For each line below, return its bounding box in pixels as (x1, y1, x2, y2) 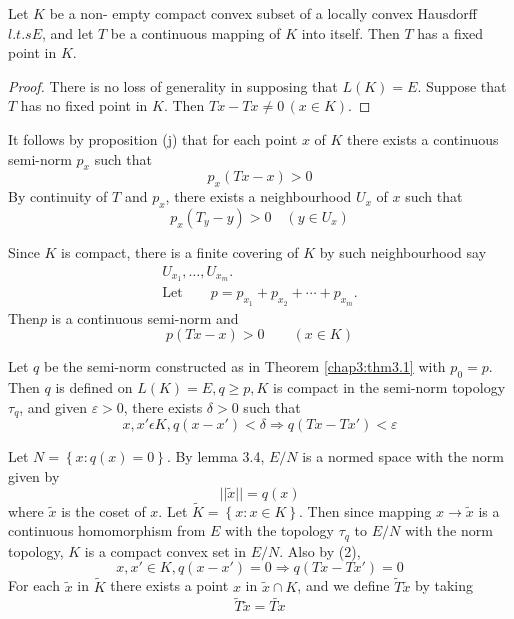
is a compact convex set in (84, 540, 246, 561)
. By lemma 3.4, (166, 446, 265, 467)
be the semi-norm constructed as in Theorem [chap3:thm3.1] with (43, 356, 446, 377)
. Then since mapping (299, 500, 432, 521)
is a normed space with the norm (302, 446, 504, 467)
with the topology (225, 520, 334, 541)
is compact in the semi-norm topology (273, 377, 506, 398)
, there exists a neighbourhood (165, 186, 352, 207)
